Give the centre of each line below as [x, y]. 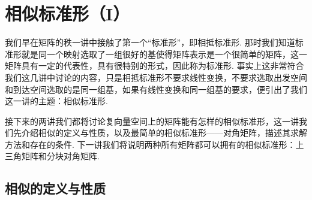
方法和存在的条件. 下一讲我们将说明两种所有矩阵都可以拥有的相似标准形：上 [154, 144]
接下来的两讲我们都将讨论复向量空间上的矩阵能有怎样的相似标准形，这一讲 [152, 121]
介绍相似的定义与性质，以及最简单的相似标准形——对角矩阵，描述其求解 [164, 133]
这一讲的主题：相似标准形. [56, 101]
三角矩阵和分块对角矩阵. [52, 156]
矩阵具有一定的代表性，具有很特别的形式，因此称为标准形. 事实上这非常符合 [154, 66]
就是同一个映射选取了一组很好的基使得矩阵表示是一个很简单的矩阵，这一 [164, 54]
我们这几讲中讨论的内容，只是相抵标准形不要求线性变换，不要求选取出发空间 [156, 77]
